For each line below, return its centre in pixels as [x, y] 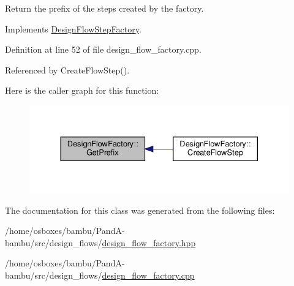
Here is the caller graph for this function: [82, 90]
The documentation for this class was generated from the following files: [140, 210]
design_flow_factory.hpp [149, 242]
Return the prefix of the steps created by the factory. [104, 8]
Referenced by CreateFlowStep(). [67, 70]
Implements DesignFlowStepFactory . [73, 28]
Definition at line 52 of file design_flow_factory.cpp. [103, 49]
